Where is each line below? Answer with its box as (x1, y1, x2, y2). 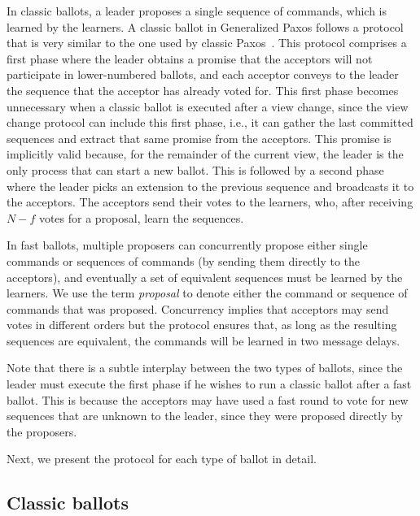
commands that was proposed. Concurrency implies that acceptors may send (7, 300, 389, 317)
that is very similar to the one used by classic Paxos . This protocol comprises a (7, 34, 407, 51)
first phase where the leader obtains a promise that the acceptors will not (7, 50, 373, 67)
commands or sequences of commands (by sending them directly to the (7, 252, 361, 269)
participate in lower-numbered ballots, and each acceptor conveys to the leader (7, 66, 399, 83)
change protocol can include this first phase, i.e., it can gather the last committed (7, 114, 413, 131)
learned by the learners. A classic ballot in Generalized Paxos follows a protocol (7, 18, 404, 35)
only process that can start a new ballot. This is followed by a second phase (7, 161, 384, 178)
